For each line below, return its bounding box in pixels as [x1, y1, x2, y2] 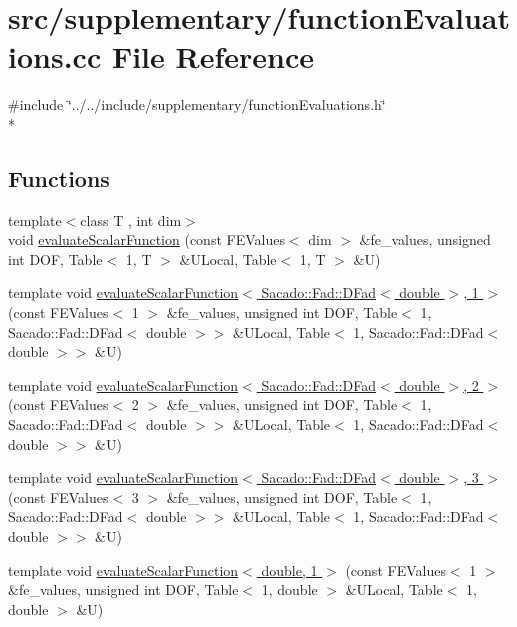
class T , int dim [80, 209, 182, 230]
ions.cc [8, 36, 102, 77]
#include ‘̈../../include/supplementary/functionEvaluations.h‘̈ [8, 94, 386, 115]
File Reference [111, 36, 315, 77]
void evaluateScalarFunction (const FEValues [8, 229, 285, 250]
